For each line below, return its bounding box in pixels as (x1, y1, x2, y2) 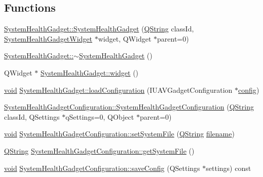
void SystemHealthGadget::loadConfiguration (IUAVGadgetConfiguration (4, 84, 233, 95)
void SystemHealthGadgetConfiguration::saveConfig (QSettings (4, 162, 200, 173)
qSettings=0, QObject (65, 111, 134, 122)
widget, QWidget (98, 33, 152, 44)
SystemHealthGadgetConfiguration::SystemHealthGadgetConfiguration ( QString (4, 101, 254, 112)
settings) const (206, 162, 251, 173)
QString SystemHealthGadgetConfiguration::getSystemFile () (4, 145, 195, 156)
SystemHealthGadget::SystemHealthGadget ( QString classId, (4, 23, 194, 34)
